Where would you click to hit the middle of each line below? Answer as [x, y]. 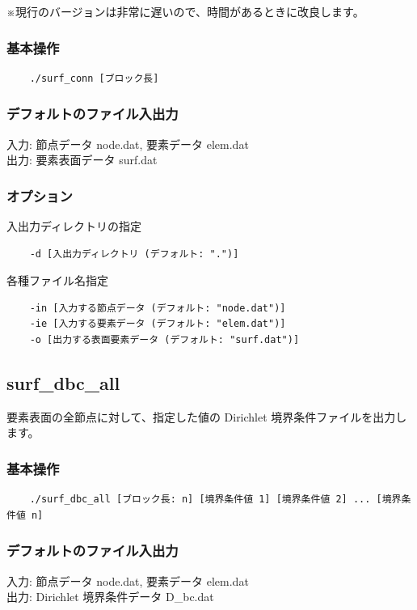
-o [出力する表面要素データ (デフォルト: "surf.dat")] [164, 340]
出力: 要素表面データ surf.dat [82, 160]
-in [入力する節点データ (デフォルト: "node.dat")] [158, 308]
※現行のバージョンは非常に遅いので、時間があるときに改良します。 [185, 11]
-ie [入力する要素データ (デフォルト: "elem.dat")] [158, 324]
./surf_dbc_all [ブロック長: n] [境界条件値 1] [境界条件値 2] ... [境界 [215, 500]
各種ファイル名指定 [57, 280]
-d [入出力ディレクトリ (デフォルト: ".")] [134, 254]
